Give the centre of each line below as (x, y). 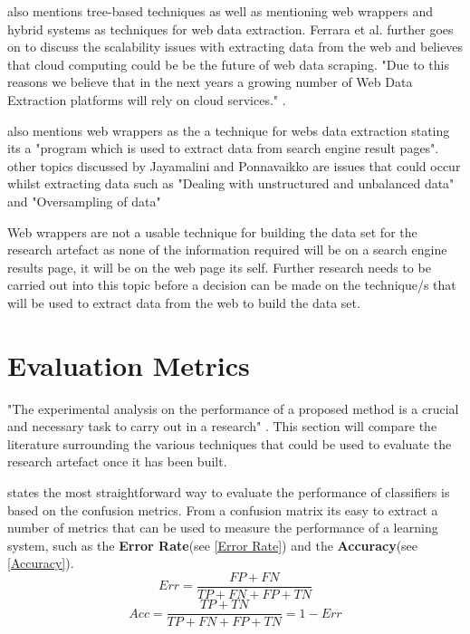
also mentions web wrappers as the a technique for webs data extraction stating (229, 130)
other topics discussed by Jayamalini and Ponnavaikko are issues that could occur (234, 165)
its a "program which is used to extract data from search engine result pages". (223, 148)
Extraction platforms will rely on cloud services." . (147, 99)
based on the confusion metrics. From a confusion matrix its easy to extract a (223, 509)
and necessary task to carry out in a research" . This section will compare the (222, 426)
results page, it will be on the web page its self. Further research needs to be (219, 267)
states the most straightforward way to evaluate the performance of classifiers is (229, 492)
